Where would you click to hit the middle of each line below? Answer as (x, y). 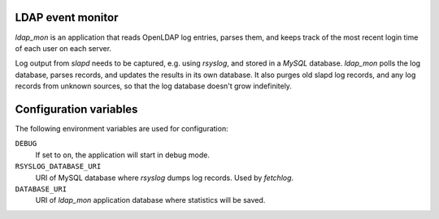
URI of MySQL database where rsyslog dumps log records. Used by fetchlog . (165, 178)
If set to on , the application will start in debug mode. (123, 155)
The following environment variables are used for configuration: (122, 128)
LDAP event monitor (67, 17)
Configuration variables (76, 109)
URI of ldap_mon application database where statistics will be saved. (150, 200)
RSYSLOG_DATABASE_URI (58, 167)
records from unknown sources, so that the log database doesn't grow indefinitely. (154, 86)
